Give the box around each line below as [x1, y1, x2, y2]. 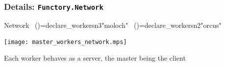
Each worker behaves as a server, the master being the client [4, 53, 186, 63]
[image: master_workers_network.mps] [4, 39, 127, 46]
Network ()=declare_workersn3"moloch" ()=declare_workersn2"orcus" [4, 20, 222, 30]
